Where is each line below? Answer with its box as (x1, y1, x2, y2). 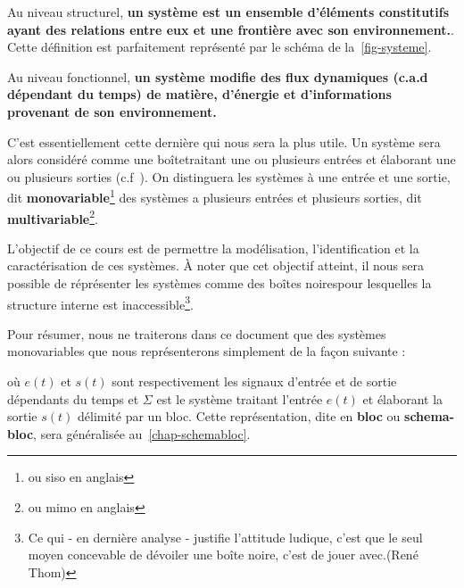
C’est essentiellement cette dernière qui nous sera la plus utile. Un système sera (7, 132, 441, 151)
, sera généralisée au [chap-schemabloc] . (33, 424, 251, 443)
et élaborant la (362, 389, 443, 408)
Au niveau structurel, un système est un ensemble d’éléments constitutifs (7, 3, 450, 21)
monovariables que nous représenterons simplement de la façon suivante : (7, 342, 406, 360)
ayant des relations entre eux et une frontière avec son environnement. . (7, 20, 454, 38)
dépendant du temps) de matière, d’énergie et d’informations (7, 85, 392, 104)
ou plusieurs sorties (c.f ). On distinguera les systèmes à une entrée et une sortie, (7, 167, 451, 186)
